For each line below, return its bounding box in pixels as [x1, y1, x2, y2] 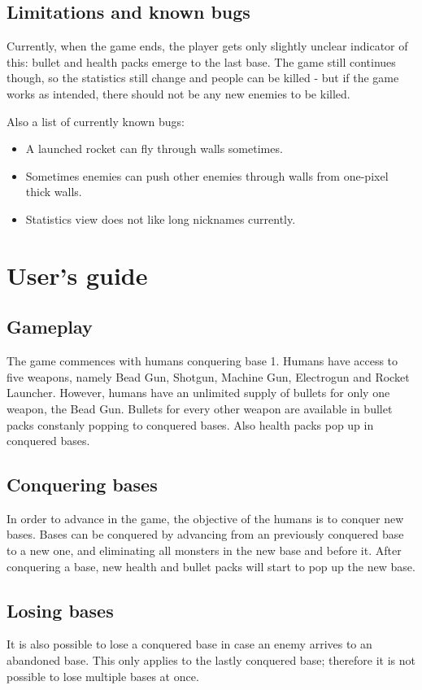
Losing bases [7, 597, 114, 622]
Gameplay [7, 314, 93, 339]
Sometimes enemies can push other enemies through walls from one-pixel [25, 167, 389, 184]
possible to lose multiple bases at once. [7, 667, 199, 684]
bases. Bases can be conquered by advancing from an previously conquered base [7, 526, 404, 543]
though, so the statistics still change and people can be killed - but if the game [7, 69, 399, 86]
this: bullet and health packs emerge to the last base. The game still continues [7, 53, 396, 70]
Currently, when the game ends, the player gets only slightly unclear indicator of [7, 37, 408, 55]
